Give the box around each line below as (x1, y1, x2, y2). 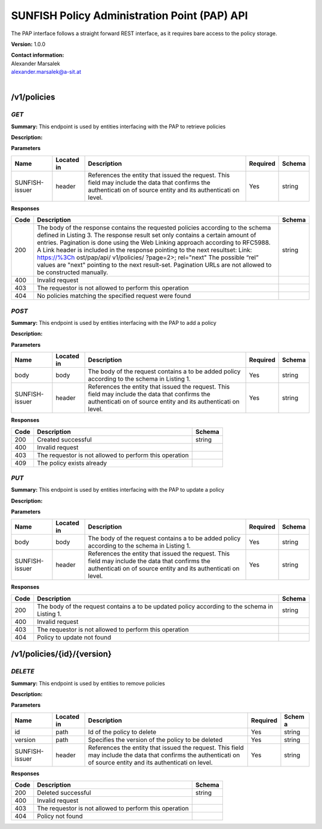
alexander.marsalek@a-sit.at (11, 69, 82, 76)
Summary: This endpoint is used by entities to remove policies (11, 679, 165, 687)
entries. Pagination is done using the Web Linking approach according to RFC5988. (36, 238, 271, 247)
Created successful (36, 435, 92, 443)
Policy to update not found (36, 633, 112, 641)
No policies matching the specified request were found (36, 292, 191, 300)
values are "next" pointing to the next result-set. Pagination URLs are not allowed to (36, 261, 272, 269)
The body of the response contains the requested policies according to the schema (36, 223, 271, 232)
